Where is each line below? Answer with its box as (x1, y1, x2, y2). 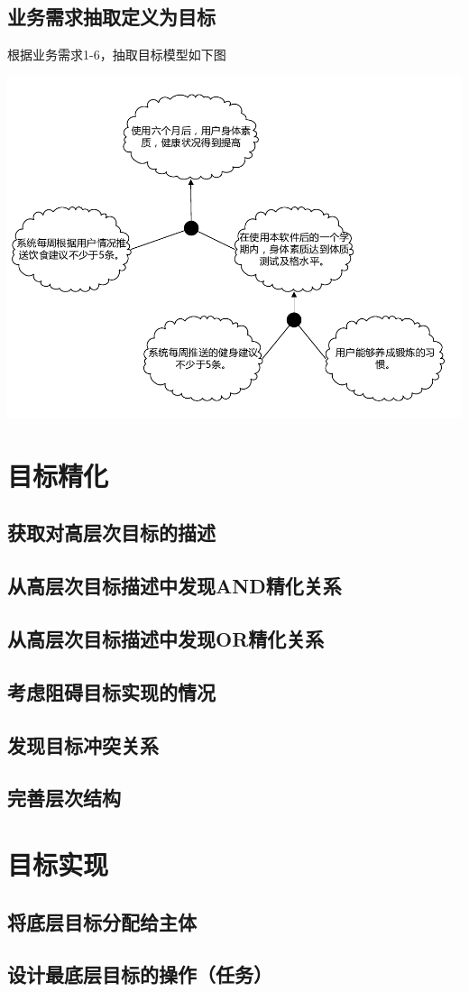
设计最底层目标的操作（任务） (7, 960, 272, 988)
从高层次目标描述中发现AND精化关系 (7, 572, 342, 600)
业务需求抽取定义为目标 (7, 3, 216, 31)
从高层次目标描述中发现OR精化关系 (7, 625, 325, 653)
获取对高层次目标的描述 (7, 519, 216, 547)
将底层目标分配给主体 (7, 907, 197, 935)
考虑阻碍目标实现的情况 (7, 677, 216, 705)
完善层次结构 (7, 784, 121, 812)
